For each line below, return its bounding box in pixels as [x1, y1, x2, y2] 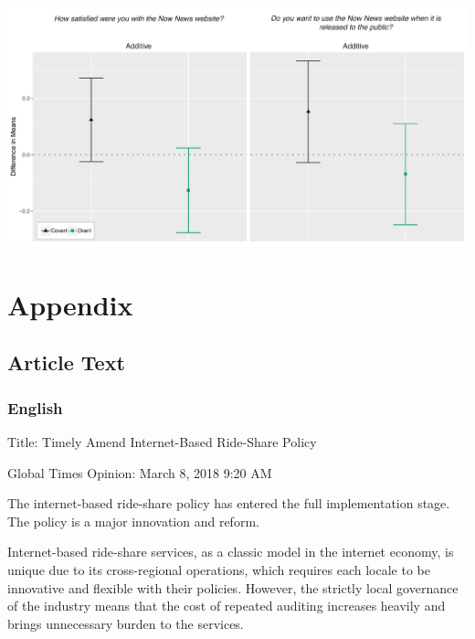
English [7, 396, 63, 419]
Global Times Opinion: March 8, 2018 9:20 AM [7, 463, 272, 482]
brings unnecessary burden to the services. [7, 613, 244, 633]
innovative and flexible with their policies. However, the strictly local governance [7, 578, 459, 597]
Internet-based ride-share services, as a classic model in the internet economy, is [7, 542, 454, 561]
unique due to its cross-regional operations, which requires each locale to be [7, 560, 430, 580]
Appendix [7, 285, 133, 323]
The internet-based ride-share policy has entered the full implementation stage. [7, 494, 450, 513]
